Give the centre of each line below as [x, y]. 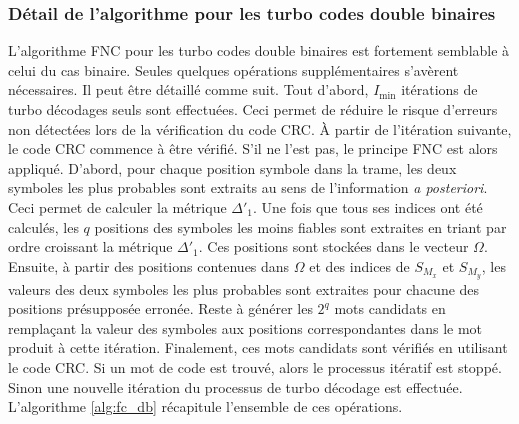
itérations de [439, 89]
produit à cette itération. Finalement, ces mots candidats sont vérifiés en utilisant [258, 347]
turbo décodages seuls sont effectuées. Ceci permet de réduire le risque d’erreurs [253, 109]
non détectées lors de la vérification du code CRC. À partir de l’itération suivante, [260, 128]
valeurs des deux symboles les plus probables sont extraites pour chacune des [244, 288]
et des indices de [359, 265]
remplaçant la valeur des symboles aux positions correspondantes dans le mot [245, 327]
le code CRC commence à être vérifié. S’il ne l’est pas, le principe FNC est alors [253, 148]
